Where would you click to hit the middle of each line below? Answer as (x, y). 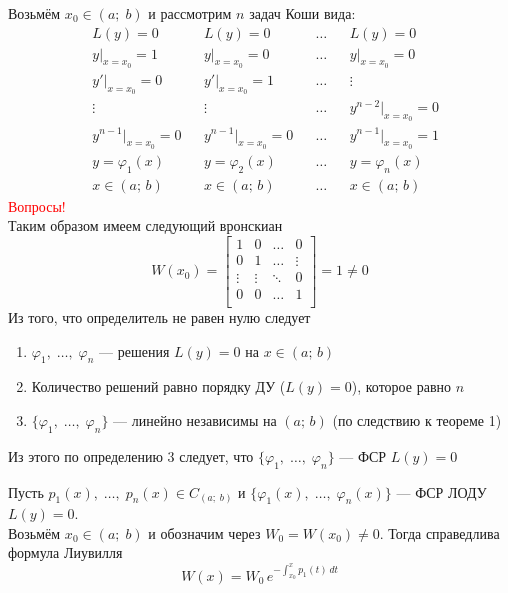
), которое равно (401, 386)
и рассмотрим (190, 13)
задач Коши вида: (302, 13)
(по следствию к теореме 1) (417, 419)
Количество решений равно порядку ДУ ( (158, 386)
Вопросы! (37, 205)
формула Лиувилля (65, 552)
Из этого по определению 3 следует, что (131, 455)
